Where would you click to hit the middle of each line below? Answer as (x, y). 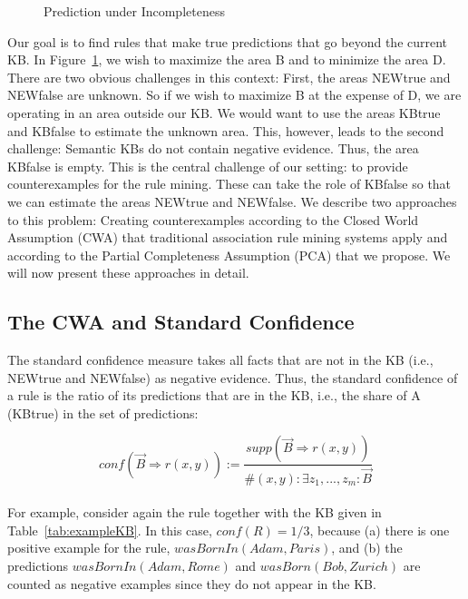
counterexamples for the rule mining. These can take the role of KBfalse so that (229, 184)
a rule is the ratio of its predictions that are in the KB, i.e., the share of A (214, 395)
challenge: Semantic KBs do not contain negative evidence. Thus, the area (213, 148)
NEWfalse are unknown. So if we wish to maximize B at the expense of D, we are (234, 95)
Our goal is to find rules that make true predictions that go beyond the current (228, 41)
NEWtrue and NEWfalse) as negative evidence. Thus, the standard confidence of (233, 377)
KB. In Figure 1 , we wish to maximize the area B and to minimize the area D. (227, 59)
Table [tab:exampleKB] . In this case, (110, 530)
